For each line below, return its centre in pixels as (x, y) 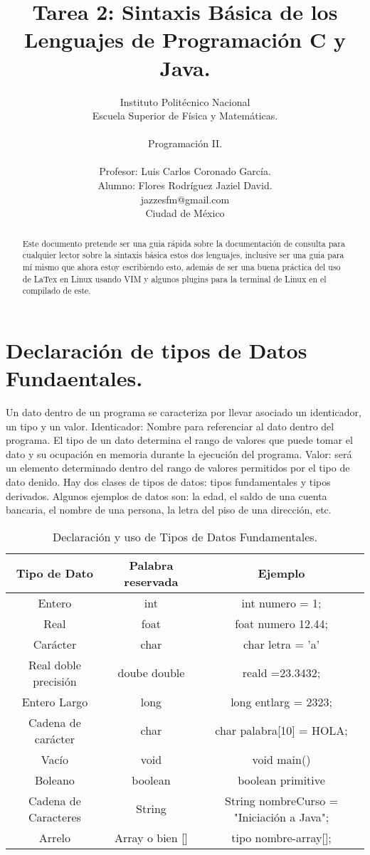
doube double (151, 673)
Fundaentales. (74, 378)
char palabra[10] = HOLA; (281, 731)
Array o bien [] (151, 837)
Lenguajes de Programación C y (185, 39)
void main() (281, 759)
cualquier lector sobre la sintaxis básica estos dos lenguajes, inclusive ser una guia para (183, 255)
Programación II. (185, 143)
